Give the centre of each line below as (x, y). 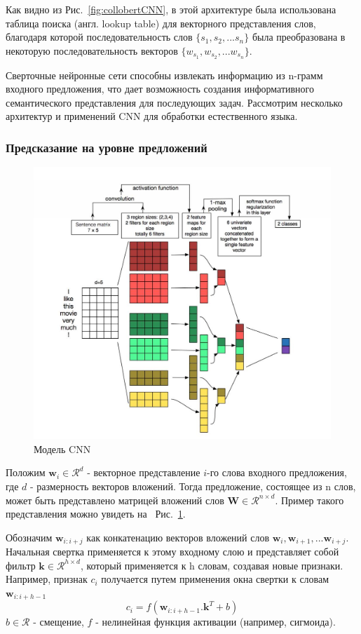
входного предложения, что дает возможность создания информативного (160, 89)
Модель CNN (62, 448)
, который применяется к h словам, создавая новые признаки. (212, 565)
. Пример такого (309, 500)
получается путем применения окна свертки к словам (215, 579)
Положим (26, 472)
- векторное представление (144, 472)
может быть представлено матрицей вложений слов (115, 500)
